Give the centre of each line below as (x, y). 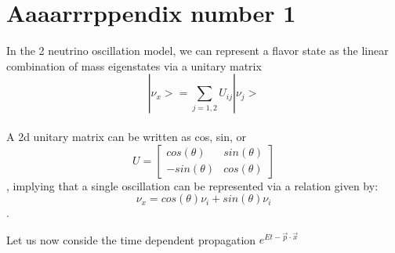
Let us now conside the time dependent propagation (131, 239)
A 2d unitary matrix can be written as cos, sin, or (127, 136)
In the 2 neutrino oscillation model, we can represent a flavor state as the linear (197, 51)
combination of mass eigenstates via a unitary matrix (134, 65)
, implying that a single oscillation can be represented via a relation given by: (192, 185)
